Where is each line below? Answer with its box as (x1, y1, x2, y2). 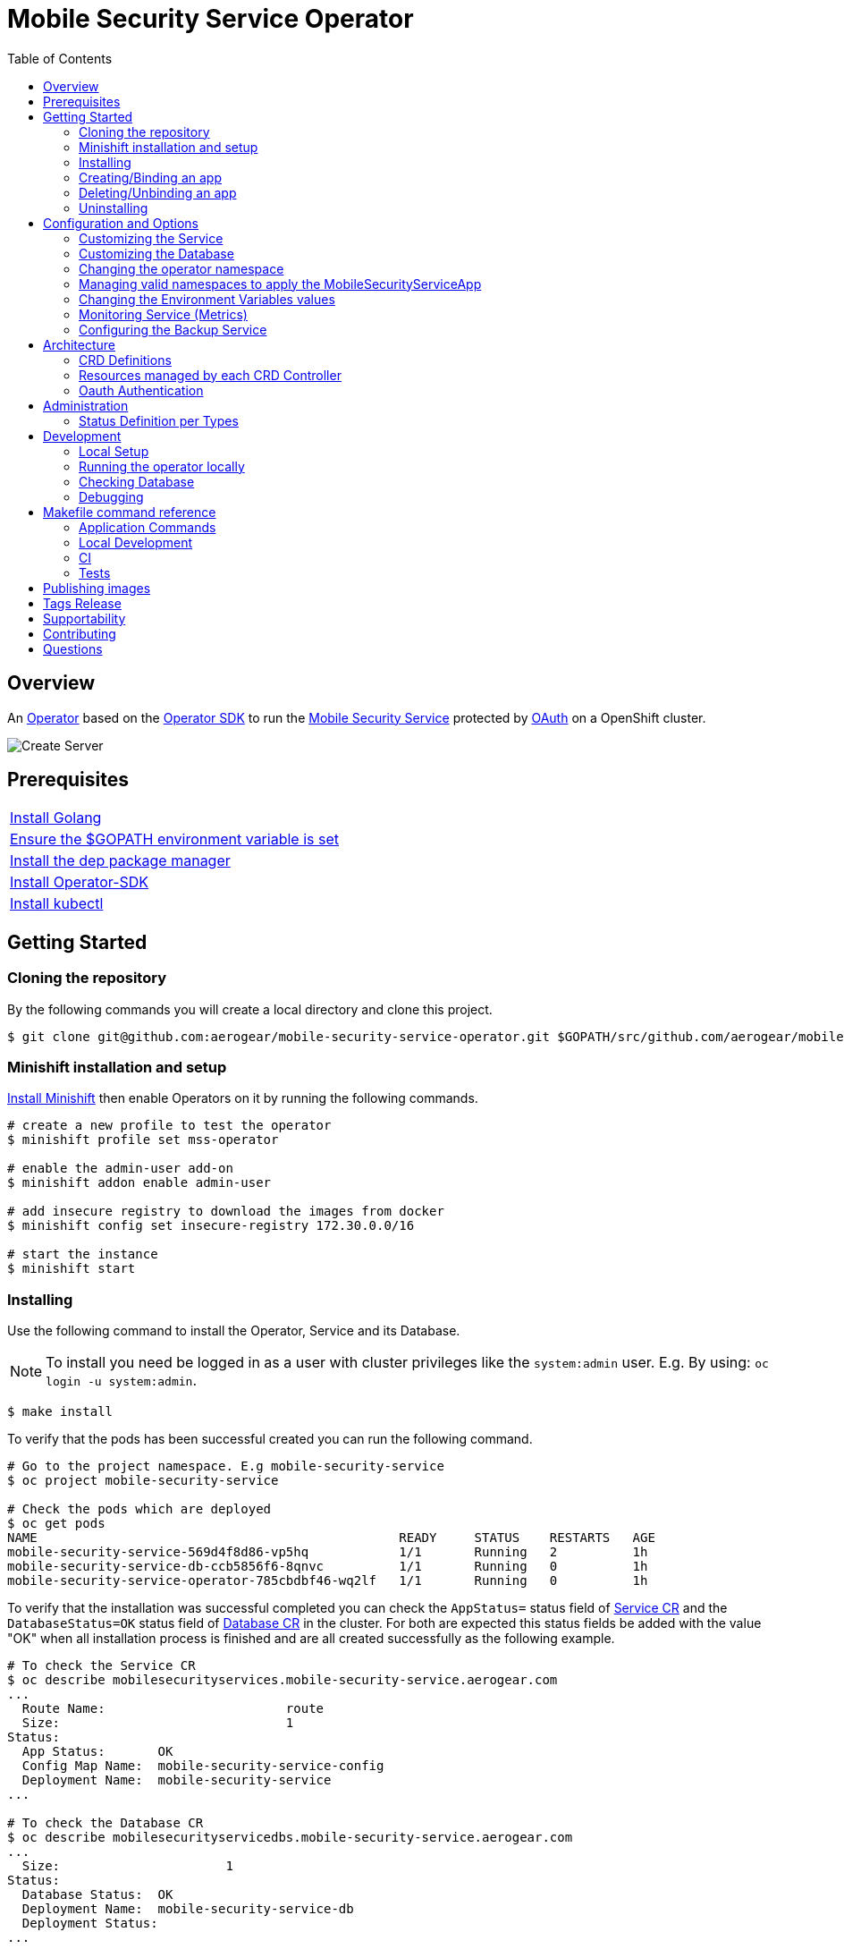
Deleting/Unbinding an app (79, 184, 237, 200)
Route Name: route (21, 1701, 325, 1716)
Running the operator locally (79, 458, 245, 474)
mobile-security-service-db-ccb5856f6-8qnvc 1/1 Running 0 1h (7, 1559, 648, 1574)
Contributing (43, 625, 116, 641)
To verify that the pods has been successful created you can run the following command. (7, 1431, 533, 1447)
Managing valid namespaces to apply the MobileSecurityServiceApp (79, 275, 482, 292)
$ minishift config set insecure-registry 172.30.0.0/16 (7, 1218, 415, 1233)
